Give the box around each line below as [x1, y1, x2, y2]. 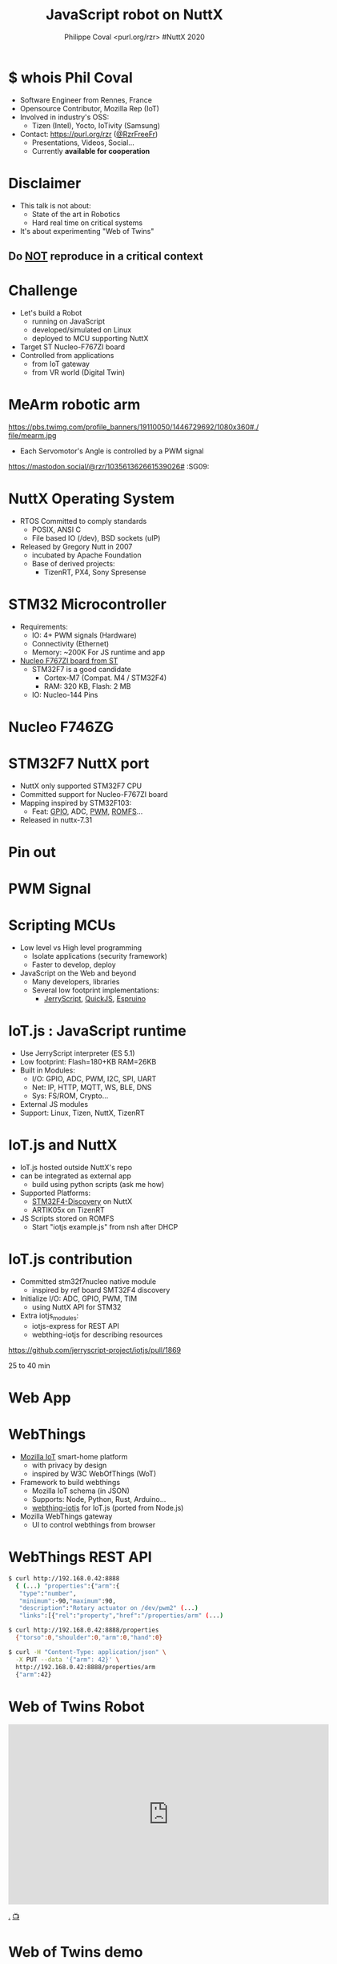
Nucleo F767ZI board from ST [19, 655, 118, 666]
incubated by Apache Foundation [31, 550, 142, 560]
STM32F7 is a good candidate [31, 664, 132, 674]
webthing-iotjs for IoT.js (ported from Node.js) [31, 1503, 184, 1512]
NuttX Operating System [8, 490, 175, 508]
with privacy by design [31, 1460, 107, 1470]
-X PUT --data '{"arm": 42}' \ [15, 1656, 120, 1664]
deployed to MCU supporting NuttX [31, 333, 149, 343]
